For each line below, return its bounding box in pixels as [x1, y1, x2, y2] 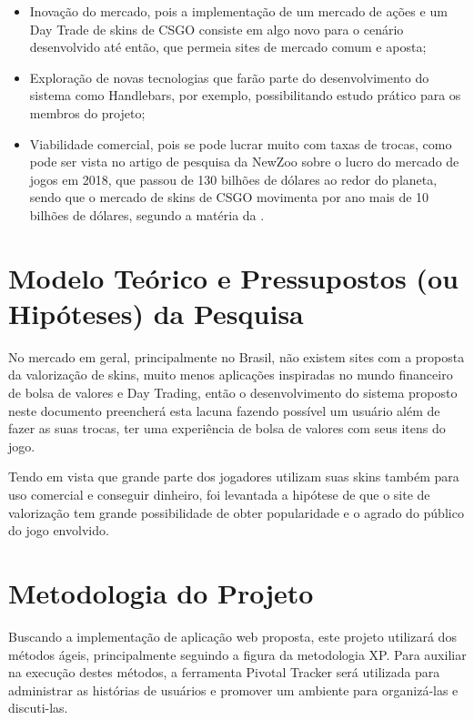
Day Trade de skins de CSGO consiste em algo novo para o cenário [29, 19, 404, 38]
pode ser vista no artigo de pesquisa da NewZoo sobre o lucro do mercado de [29, 152, 459, 171]
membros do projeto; [29, 103, 146, 122]
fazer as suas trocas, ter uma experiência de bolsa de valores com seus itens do [8, 419, 446, 438]
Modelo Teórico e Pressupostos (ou [8, 259, 459, 296]
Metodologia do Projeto [8, 573, 314, 611]
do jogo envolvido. [8, 521, 109, 540]
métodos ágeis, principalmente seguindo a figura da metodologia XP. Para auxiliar [8, 644, 467, 664]
